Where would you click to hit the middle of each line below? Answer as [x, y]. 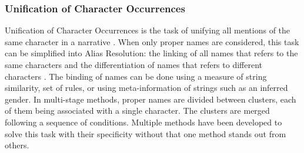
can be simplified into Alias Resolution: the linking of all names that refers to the [151, 53]
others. [17, 145]
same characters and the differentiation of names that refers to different [134, 64]
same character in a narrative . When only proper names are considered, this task [152, 41]
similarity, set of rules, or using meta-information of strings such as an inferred [146, 88]
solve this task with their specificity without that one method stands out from [146, 133]
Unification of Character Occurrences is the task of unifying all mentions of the [148, 30]
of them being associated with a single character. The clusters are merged [137, 110]
